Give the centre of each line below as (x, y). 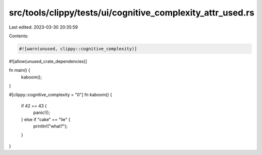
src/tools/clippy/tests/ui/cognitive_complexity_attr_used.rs (132, 13)
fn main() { (20, 70)
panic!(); (42, 113)
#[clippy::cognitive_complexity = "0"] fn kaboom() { (61, 95)
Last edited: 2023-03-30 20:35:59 (43, 27)
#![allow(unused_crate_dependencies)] (48, 61)
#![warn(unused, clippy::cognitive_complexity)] (78, 49)
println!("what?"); (50, 126)
